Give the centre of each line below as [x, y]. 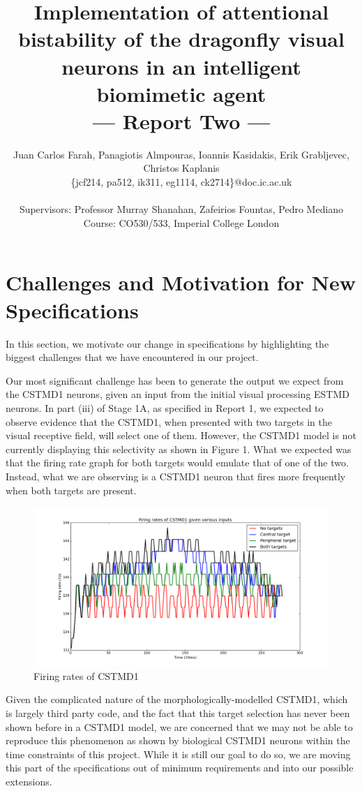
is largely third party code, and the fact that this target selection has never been [178, 713]
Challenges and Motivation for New [181, 282]
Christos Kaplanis [181, 168]
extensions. [29, 781]
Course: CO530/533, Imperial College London [181, 222]
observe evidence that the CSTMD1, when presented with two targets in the [169, 421]
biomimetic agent [181, 93]
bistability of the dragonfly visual [181, 39]
